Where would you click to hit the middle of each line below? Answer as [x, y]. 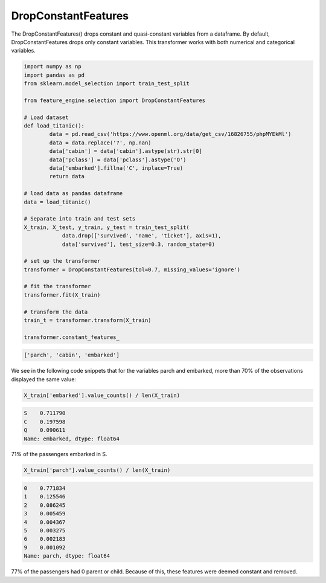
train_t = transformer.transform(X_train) [88, 320]
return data [67, 176]
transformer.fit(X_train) [62, 295]
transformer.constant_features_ [72, 337]
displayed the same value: [44, 379]
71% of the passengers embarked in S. [59, 454]
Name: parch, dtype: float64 [67, 556]
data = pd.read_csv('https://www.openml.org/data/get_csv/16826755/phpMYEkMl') [170, 134]
